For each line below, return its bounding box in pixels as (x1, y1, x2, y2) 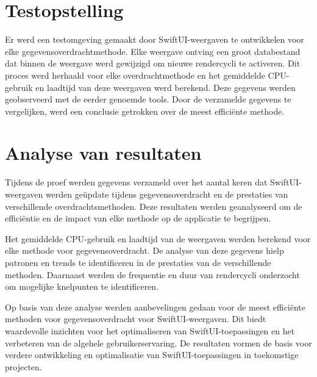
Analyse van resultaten (5, 140, 202, 165)
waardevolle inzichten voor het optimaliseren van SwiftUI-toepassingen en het (5, 324, 295, 337)
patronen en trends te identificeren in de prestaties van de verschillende (5, 256, 271, 268)
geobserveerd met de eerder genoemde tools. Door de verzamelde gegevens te (5, 93, 291, 106)
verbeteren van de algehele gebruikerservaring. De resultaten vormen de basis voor (5, 336, 312, 349)
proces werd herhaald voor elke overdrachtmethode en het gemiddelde (5, 68, 265, 81)
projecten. (5, 360, 42, 373)
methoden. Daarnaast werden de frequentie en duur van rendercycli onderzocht (5, 268, 300, 281)
